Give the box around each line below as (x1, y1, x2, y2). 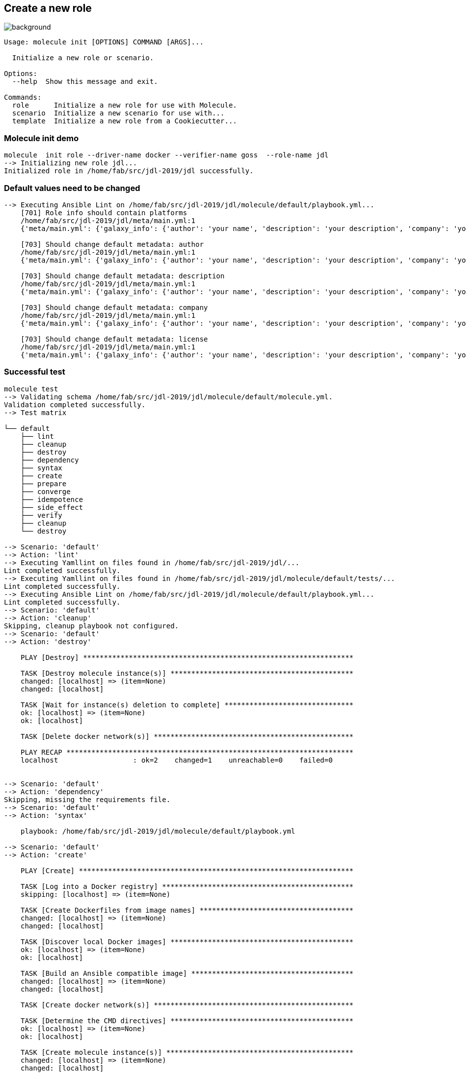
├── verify (20, 511, 63, 519)
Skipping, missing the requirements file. (4, 795, 171, 804)
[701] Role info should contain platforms (20, 208, 187, 217)
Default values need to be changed (4, 183, 140, 193)
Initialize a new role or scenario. (12, 54, 154, 62)
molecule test (4, 384, 58, 393)
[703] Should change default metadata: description (20, 271, 225, 280)
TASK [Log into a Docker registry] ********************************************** (20, 882, 354, 890)
